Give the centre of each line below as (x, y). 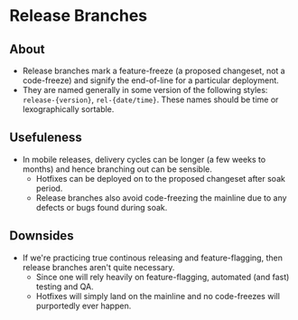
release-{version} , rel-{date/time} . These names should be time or (150, 99)
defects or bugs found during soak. (102, 207)
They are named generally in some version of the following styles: (145, 90)
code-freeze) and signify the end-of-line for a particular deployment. (151, 80)
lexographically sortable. (68, 109)
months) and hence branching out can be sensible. (117, 169)
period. (49, 188)
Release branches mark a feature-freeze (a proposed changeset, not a (154, 71)
